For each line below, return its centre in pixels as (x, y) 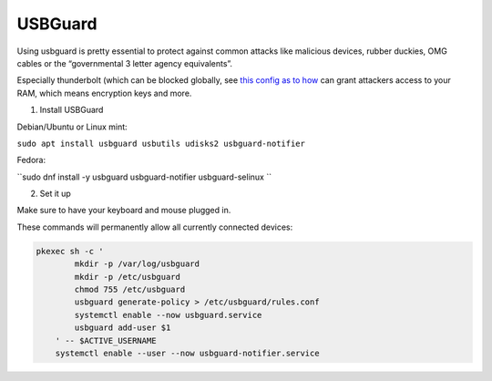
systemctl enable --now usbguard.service (168, 315)
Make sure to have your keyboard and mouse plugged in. (124, 211)
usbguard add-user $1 (123, 328)
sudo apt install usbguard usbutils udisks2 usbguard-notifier (161, 143)
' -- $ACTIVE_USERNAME (106, 340)
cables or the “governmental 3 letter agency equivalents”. (124, 63)
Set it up (56, 194)
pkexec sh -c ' (70, 251)
